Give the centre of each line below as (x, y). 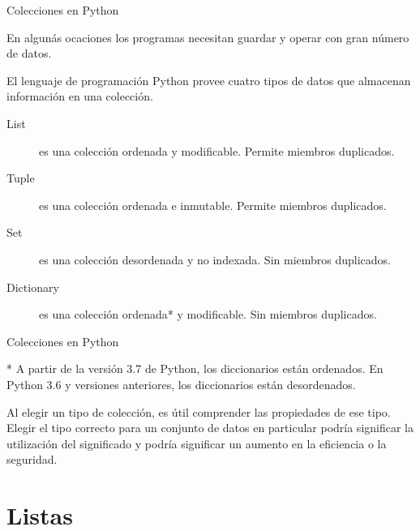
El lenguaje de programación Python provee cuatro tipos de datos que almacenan (209, 80)
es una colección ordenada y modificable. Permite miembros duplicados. (217, 150)
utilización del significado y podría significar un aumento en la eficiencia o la (197, 443)
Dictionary (33, 287)
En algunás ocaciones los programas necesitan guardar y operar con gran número (208, 37)
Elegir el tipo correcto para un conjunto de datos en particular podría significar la (210, 428)
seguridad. (32, 459)
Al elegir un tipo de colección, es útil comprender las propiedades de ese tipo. (199, 411)
